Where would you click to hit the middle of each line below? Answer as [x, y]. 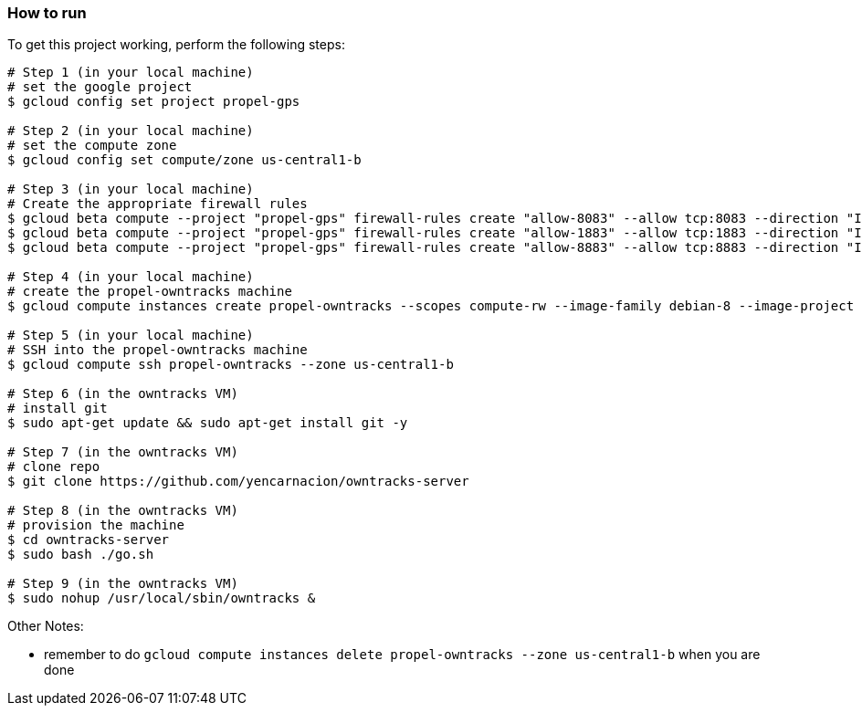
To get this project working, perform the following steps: [176, 45]
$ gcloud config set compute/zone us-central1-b [184, 160]
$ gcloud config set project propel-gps [154, 102]
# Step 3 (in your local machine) [131, 189]
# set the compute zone [92, 146]
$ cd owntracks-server [89, 540]
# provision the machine [96, 525]
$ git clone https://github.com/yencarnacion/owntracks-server [238, 482]
